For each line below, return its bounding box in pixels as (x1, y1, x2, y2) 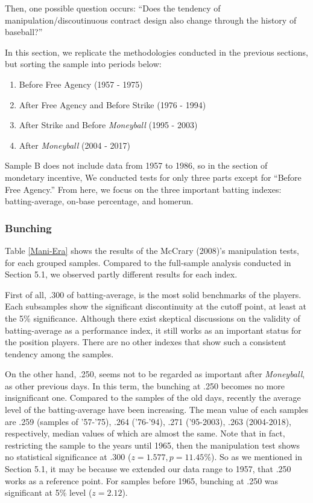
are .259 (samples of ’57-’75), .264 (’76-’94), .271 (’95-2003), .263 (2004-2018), (5, 415, 292, 427)
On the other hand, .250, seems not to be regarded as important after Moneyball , (5, 368, 305, 380)
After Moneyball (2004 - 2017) (19, 138, 130, 151)
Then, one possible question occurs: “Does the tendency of (5, 2, 221, 14)
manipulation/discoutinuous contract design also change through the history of (5, 13, 297, 26)
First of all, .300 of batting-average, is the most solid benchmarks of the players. (5, 288, 302, 300)
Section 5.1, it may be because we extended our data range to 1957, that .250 (5, 462, 291, 475)
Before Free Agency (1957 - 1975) (19, 77, 143, 90)
